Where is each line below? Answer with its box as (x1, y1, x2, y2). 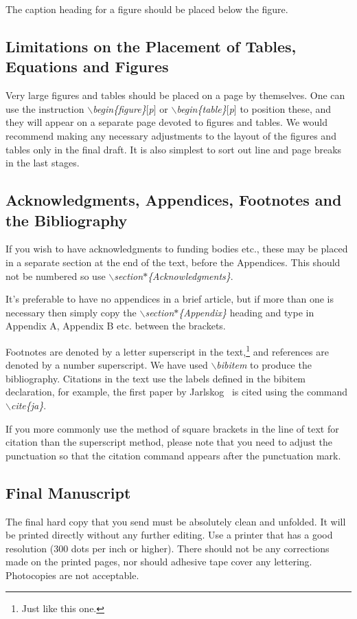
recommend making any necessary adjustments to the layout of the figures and (5, 128, 336, 142)
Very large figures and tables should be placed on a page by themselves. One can (5, 88, 345, 102)
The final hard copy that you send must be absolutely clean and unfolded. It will (5, 514, 346, 528)
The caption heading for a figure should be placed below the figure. (5, 2, 288, 16)
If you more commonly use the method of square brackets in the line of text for (5, 421, 339, 435)
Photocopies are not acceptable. (5, 567, 139, 582)
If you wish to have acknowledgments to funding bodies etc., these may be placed (5, 241, 348, 256)
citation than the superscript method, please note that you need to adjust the (5, 435, 333, 449)
